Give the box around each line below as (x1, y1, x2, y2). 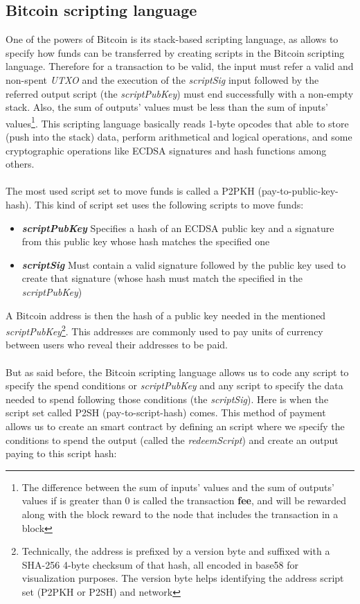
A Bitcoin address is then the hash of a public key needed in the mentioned (6, 308, 326, 322)
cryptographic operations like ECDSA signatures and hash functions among (6, 143, 327, 157)
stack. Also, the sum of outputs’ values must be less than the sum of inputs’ (6, 100, 328, 114)
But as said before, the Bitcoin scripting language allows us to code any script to (6, 364, 349, 379)
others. (6, 157, 35, 171)
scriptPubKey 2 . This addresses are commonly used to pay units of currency (6, 322, 323, 338)
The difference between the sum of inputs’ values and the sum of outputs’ (21, 479, 334, 494)
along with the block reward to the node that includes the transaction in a (21, 506, 339, 521)
